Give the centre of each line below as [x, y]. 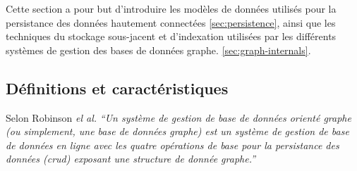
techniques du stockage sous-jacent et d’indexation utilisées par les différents [171, 36]
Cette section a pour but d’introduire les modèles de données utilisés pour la [171, 8]
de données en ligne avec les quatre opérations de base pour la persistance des [173, 145]
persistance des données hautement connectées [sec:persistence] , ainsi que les [171, 22]
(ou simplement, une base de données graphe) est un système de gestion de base [177, 131]
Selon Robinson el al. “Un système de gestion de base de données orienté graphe [178, 117]
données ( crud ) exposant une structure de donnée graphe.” [131, 159]
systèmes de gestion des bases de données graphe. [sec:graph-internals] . [158, 50]
